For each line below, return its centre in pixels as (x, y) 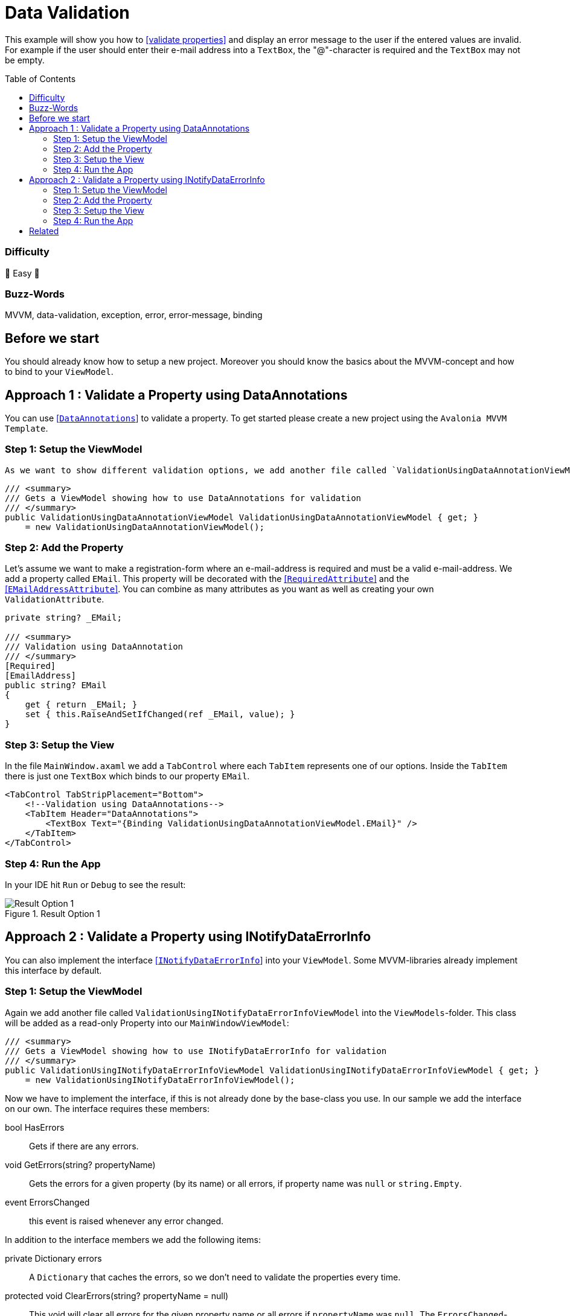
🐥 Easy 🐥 (22, 273)
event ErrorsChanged (47, 1202)
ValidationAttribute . (55, 599)
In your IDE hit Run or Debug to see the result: (95, 884)
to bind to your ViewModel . (59, 372)
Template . (27, 428)
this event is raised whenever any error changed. (126, 1221)
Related (44, 231)
